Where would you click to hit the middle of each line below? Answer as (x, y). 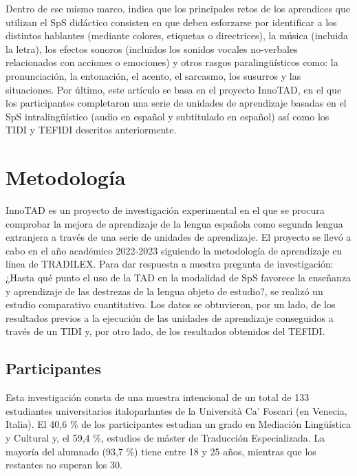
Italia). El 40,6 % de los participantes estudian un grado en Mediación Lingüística (178, 424)
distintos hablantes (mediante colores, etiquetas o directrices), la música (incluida (177, 35)
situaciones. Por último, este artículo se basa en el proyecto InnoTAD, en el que (174, 89)
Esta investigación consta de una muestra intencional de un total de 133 (158, 397)
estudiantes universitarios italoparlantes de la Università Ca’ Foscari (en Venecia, (176, 410)
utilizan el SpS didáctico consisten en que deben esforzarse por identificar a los (171, 22)
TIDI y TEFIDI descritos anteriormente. (91, 130)
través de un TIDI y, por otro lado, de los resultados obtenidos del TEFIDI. (165, 331)
